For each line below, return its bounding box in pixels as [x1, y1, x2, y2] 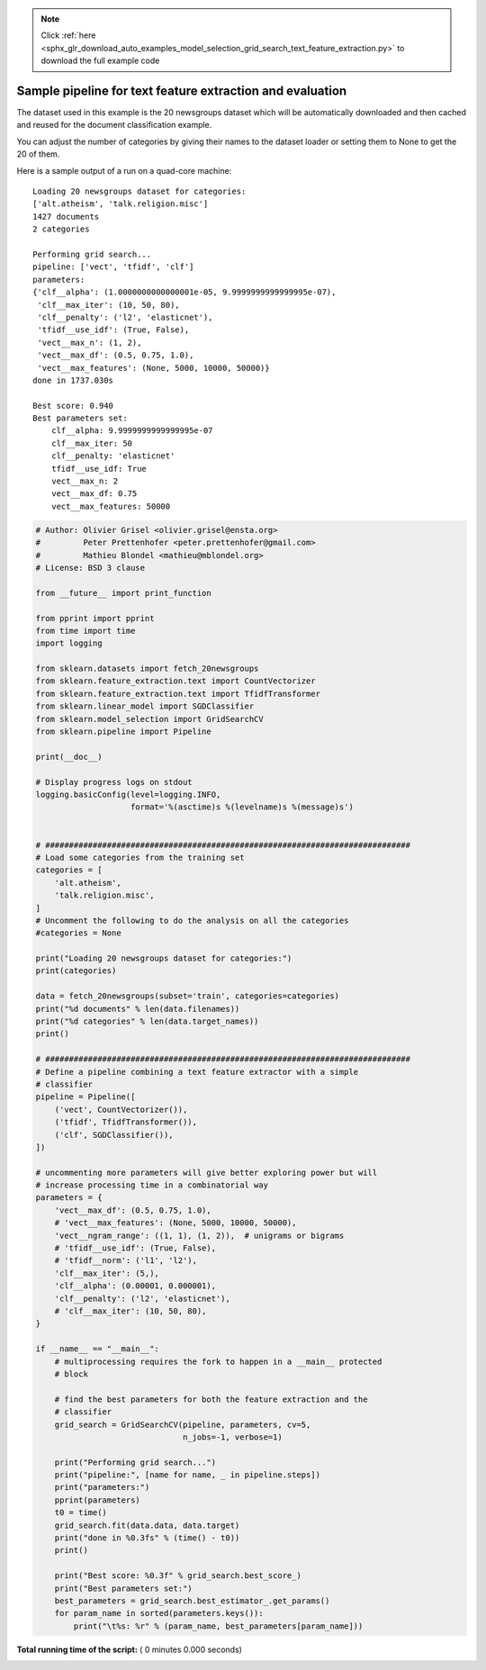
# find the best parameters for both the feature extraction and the [54, 1394, 368, 1404]
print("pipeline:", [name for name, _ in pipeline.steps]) [54, 1470, 321, 1480]
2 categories [32, 224, 90, 234]
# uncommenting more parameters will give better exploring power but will [35, 1167, 378, 1178]
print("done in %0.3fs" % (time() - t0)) [54, 1533, 240, 1543]
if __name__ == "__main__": [35, 1344, 159, 1354]
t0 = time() [54, 1508, 108, 1518]
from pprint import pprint [35, 613, 155, 623]
